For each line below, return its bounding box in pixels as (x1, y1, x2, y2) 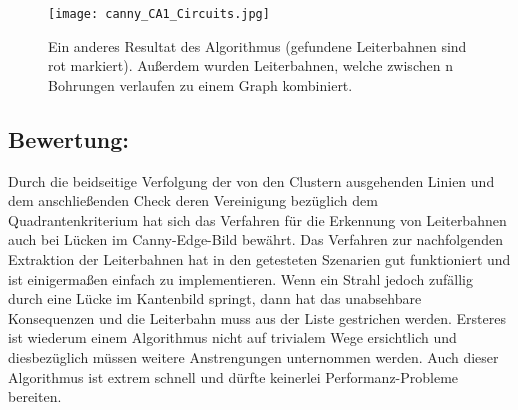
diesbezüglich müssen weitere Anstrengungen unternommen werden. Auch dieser (8, 346, 499, 367)
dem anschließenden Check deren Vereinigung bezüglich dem (8, 190, 378, 211)
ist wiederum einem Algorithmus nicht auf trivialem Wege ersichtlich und (8, 327, 457, 348)
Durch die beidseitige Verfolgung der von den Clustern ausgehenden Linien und (8, 170, 495, 191)
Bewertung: (8, 123, 130, 154)
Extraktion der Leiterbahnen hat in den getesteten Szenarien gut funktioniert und (8, 249, 511, 270)
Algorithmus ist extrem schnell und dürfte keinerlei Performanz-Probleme (8, 366, 459, 387)
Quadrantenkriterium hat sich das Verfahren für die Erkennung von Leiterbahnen (8, 209, 507, 230)
